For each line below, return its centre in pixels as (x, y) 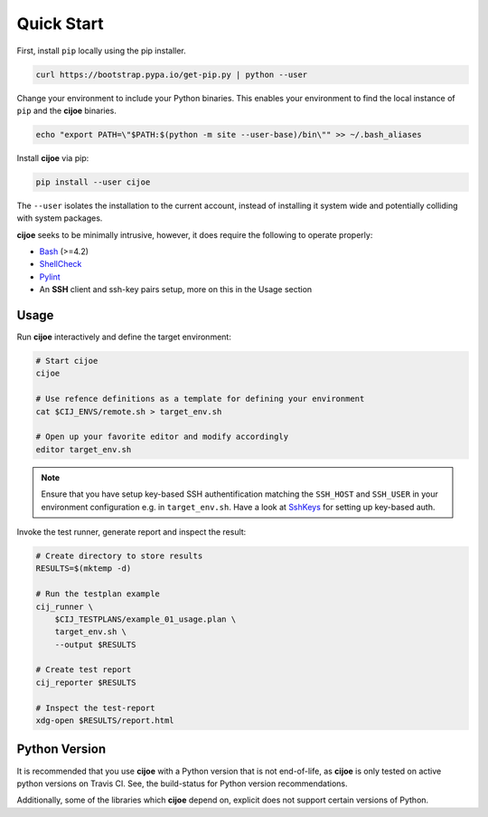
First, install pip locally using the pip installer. (102, 51)
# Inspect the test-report (95, 708)
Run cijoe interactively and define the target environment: (124, 337)
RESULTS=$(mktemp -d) (84, 569)
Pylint (50, 277)
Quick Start (60, 24)
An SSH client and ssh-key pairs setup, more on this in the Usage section (176, 290)
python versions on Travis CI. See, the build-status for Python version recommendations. (182, 784)
